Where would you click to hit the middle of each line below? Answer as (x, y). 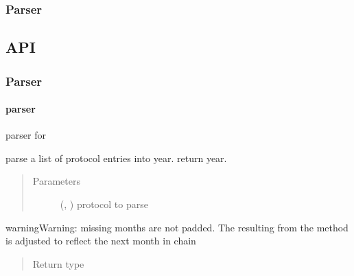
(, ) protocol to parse (104, 204)
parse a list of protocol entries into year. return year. (116, 158)
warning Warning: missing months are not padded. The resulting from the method (177, 227)
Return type (58, 263)
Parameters (56, 181)
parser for (26, 135)
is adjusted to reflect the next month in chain (101, 241)
